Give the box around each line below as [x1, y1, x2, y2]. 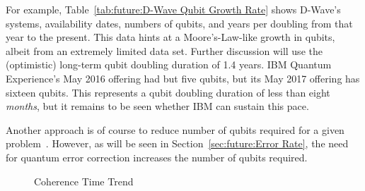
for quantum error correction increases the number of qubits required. [6, 149, 308, 164]
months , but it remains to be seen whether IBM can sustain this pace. [6, 99, 309, 113]
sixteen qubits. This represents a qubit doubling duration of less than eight [6, 85, 330, 99]
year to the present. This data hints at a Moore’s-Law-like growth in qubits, [6, 30, 335, 44]
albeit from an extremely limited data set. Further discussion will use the [6, 43, 323, 58]
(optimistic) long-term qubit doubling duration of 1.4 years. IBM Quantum [6, 57, 332, 72]
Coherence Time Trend [34, 173, 134, 188]
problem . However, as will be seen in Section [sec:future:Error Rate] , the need [6, 136, 349, 151]
